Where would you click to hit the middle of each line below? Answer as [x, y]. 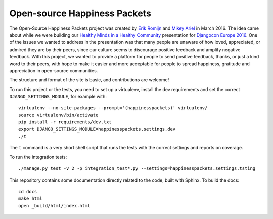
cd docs [28, 191]
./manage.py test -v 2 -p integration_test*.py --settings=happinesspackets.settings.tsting [137, 169]
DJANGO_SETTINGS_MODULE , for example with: [58, 97]
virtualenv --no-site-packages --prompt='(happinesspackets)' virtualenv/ [113, 108]
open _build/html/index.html [54, 206]
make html [30, 199]
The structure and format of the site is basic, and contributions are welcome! [89, 80]
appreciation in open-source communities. [54, 70]
